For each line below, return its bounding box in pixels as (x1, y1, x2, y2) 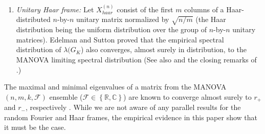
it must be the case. (4, 122, 66, 132)
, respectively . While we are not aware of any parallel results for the (25, 102, 241, 113)
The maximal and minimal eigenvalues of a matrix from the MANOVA (4, 81, 227, 92)
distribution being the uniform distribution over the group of (16, 24, 207, 35)
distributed (16, 14, 51, 25)
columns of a (184, 4, 224, 14)
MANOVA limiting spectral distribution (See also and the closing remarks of (16, 54, 257, 64)
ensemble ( (49, 91, 83, 102)
